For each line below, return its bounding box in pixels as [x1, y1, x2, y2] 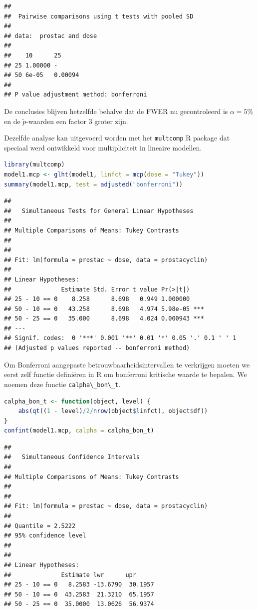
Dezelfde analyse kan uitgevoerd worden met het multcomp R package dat [4, 132, 230, 143]
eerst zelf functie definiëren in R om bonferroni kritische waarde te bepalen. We [4, 369, 247, 379]
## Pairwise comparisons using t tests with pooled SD [4, 12, 194, 20]
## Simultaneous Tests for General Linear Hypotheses [4, 207, 194, 214]
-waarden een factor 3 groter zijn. [26, 115, 128, 126]
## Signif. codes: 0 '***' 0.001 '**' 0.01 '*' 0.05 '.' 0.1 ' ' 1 [4, 334, 237, 342]
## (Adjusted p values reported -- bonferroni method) [4, 344, 190, 352]
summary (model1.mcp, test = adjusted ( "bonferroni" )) [4, 180, 183, 188]
